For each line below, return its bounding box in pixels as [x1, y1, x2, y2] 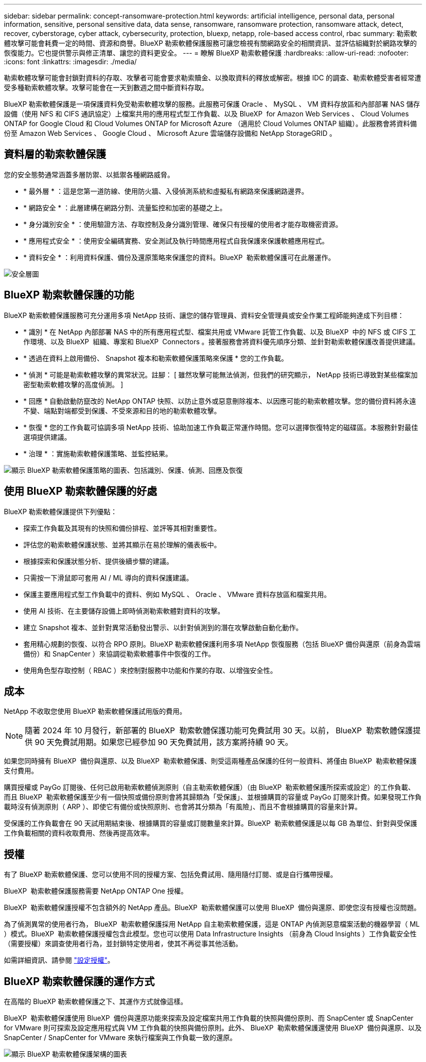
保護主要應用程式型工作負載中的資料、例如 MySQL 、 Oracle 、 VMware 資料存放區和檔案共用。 [23, 590, 331, 598]
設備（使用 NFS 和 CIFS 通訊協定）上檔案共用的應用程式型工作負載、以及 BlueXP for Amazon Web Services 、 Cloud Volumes [4, 110, 409, 118]
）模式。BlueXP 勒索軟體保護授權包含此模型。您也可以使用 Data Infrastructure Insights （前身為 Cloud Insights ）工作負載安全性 [4, 930, 417, 938]
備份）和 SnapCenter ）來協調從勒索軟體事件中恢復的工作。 [23, 649, 215, 658]
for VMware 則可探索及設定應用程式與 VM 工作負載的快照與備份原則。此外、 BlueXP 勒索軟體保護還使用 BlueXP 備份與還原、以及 [4, 1024, 422, 1032]
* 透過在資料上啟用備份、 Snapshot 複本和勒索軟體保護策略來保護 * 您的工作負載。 [23, 354, 288, 362]
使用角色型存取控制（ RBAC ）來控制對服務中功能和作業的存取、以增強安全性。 [23, 666, 277, 674]
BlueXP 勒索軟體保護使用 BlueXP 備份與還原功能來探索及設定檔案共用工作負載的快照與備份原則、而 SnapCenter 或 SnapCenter [4, 1014, 414, 1023]
